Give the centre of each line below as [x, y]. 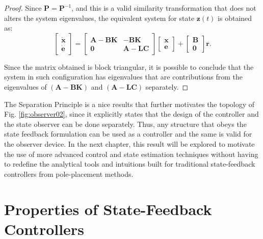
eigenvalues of [25, 86]
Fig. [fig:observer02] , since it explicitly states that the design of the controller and [131, 114]
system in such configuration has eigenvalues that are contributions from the [124, 77]
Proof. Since [23, 8]
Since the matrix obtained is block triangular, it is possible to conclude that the [129, 67]
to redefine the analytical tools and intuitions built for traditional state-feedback [130, 164]
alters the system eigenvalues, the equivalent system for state [99, 18]
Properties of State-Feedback [108, 209]
